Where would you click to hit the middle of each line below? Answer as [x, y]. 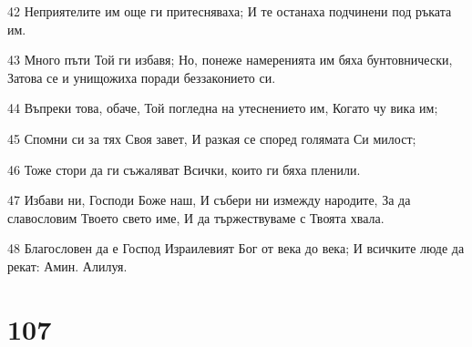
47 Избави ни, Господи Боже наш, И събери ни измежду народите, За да [209, 200]
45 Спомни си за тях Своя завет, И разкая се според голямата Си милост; [212, 138]
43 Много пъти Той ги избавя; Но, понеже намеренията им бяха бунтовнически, [230, 60]
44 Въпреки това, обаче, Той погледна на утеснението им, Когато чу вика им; [223, 108]
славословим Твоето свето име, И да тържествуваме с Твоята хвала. [196, 217]
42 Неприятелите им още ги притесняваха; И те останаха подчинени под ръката [230, 11]
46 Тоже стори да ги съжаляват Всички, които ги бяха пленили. [184, 169]
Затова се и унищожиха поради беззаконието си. [142, 77]
